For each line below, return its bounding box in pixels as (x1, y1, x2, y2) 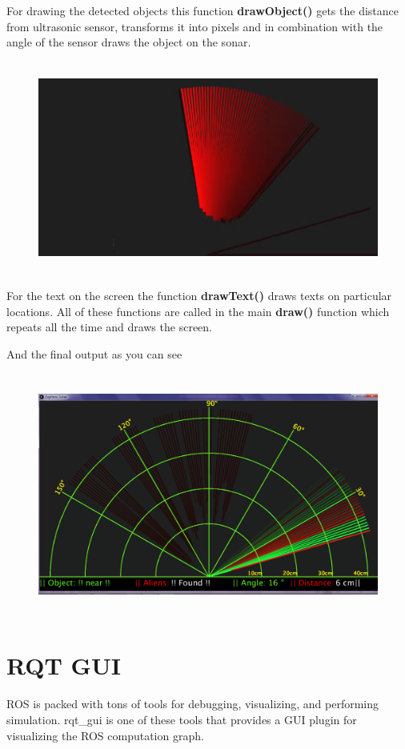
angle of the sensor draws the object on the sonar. (6, 34, 251, 50)
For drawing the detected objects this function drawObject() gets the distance (6, 2, 399, 18)
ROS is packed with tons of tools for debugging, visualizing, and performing (6, 695, 379, 712)
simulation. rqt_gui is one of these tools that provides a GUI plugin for (6, 711, 357, 727)
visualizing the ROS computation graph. (6, 727, 204, 743)
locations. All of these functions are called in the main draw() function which (6, 302, 390, 319)
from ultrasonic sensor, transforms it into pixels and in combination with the (6, 18, 383, 34)
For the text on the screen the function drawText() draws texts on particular (6, 286, 392, 303)
